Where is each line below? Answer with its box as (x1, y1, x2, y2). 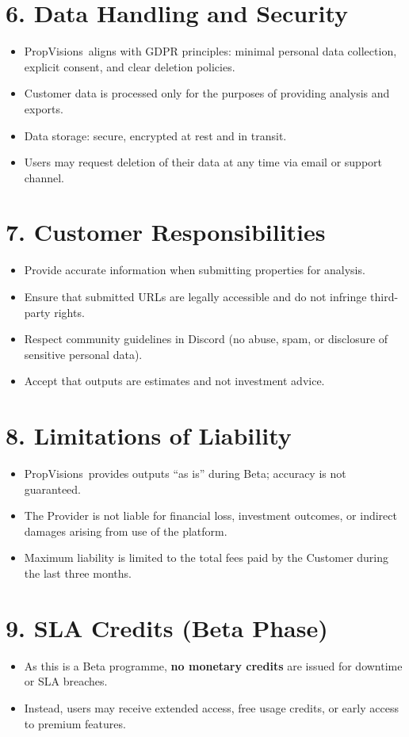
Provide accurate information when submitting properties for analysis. (24, 262, 365, 278)
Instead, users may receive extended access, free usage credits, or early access (24, 699, 399, 716)
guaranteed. (24, 480, 82, 497)
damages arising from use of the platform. (24, 522, 227, 539)
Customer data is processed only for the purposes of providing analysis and (24, 85, 390, 101)
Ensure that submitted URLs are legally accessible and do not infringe (24, 288, 367, 304)
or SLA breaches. (24, 673, 108, 689)
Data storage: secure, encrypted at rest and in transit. (24, 127, 287, 143)
